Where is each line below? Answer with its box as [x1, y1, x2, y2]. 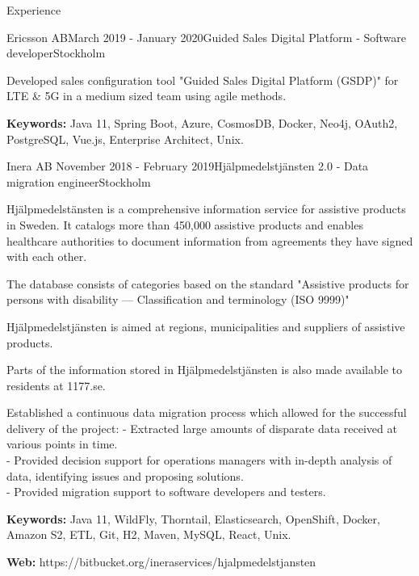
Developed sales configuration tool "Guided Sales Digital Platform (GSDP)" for [6, 71, 399, 88]
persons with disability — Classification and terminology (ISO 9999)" [6, 291, 350, 308]
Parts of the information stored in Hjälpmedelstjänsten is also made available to [6, 361, 402, 378]
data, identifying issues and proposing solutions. [6, 467, 244, 484]
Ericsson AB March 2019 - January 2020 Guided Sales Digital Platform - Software [6, 28, 407, 45]
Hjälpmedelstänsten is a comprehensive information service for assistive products [6, 200, 406, 217]
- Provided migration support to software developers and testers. [6, 483, 326, 500]
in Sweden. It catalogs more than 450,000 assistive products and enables [6, 216, 363, 233]
